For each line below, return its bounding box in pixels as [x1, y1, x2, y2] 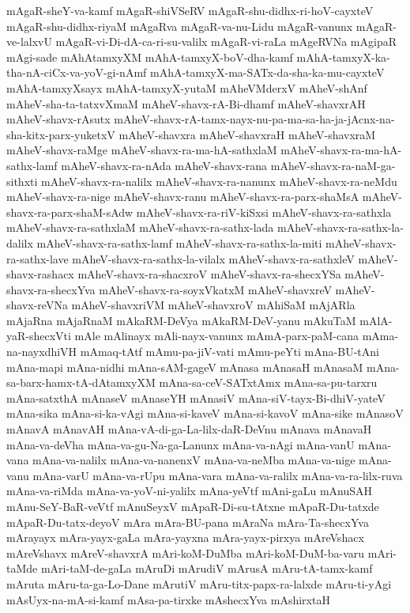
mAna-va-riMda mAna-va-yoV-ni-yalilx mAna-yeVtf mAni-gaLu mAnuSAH [6, 482, 373, 499]
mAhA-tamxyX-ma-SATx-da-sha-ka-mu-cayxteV [149, 64, 385, 81]
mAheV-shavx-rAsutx [6, 111, 111, 127]
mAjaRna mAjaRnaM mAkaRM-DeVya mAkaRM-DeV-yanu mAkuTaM [6, 312, 356, 328]
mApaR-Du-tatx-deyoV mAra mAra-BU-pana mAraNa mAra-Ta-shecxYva [6, 513, 369, 530]
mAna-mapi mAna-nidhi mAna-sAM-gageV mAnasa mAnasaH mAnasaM [6, 358, 363, 375]
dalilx [6, 234, 33, 251]
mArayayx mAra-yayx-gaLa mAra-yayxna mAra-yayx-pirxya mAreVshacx [6, 529, 364, 546]
